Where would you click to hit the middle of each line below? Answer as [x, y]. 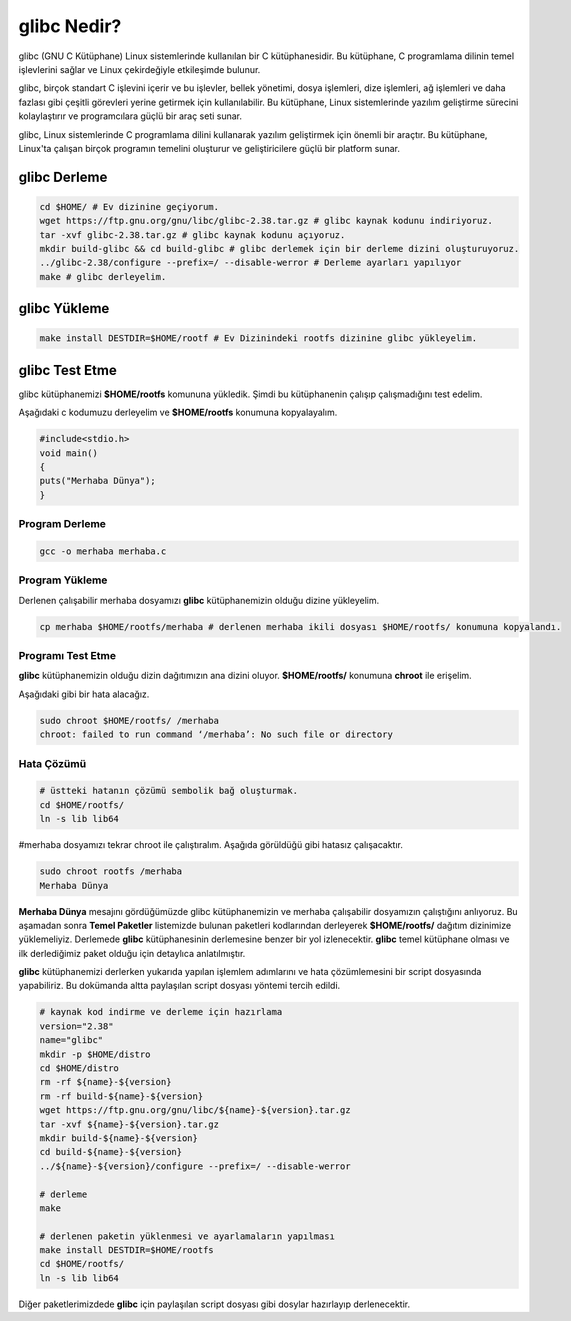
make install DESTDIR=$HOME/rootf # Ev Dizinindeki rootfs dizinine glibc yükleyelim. [258, 338]
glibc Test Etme [67, 370]
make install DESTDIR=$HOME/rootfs [126, 1250]
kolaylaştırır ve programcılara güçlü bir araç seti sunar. [130, 116]
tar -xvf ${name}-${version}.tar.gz [129, 1124]
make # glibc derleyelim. [103, 276]
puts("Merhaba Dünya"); [98, 481]
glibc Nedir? [70, 26]
